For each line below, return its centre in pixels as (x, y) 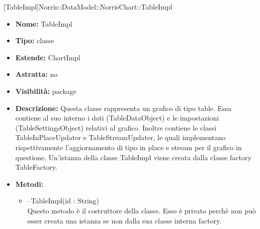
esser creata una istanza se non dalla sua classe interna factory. (124, 220)
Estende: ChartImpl (48, 57)
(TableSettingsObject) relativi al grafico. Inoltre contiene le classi (116, 127)
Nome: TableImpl (44, 23)
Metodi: (29, 184)
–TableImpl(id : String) (63, 201)
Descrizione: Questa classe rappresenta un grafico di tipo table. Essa (123, 108)
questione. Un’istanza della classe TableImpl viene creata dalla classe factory (133, 157)
